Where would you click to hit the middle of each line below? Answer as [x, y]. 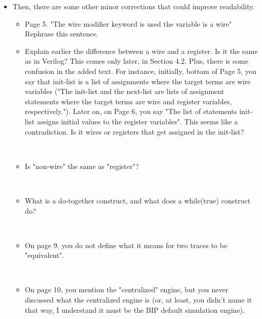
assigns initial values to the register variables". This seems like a [137, 121]
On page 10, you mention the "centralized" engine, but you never [126, 289]
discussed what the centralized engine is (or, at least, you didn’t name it [138, 300]
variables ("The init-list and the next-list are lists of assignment [125, 91]
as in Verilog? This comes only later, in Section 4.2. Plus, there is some [137, 61]
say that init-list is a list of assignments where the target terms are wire [138, 81]
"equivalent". [44, 255]
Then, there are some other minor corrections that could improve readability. [134, 6]
